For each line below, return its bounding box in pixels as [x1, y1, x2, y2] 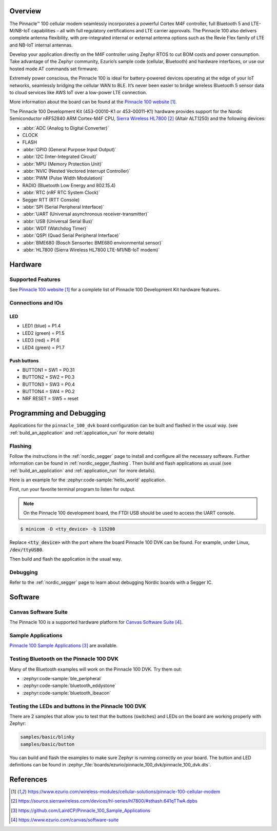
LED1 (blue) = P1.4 [22, 323, 61, 329]
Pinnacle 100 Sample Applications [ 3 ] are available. [9, 642, 118, 648]
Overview [9, 7, 42, 15]
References [9, 775, 47, 784]
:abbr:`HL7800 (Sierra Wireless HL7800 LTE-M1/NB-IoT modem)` [22, 247, 160, 253]
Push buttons [9, 357, 39, 363]
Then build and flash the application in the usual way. [9, 556, 122, 562]
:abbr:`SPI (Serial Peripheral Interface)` [22, 204, 105, 210]
